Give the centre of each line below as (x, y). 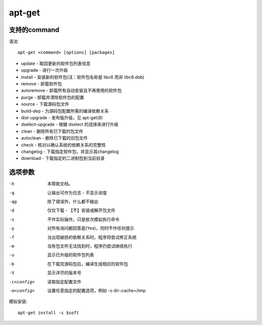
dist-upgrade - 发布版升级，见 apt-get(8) (62, 117)
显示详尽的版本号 (64, 273)
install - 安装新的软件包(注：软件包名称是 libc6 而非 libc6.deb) (83, 77)
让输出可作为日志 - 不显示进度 (77, 193)
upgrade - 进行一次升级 (44, 70)
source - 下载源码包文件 (45, 104)
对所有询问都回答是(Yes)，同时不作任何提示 (91, 228)
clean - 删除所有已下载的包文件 (52, 131)
